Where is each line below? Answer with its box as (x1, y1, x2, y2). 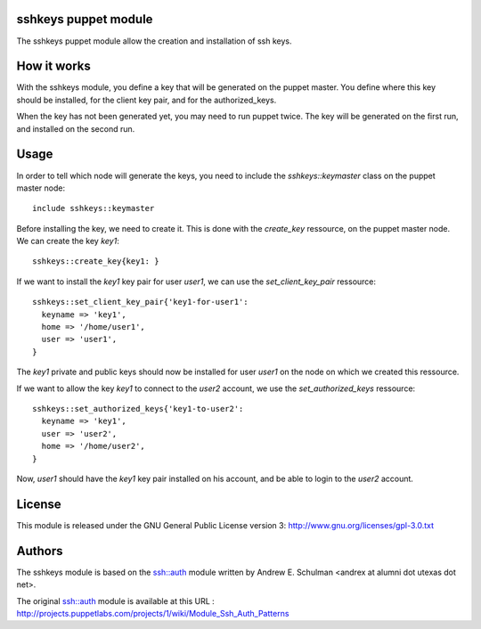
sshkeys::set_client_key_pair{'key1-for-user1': (32, 297, 249, 307)
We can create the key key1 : (16, 236, 119, 247)
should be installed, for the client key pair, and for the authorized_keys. (16, 94, 277, 105)
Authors (16, 543, 63, 559)
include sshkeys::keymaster (32, 203, 155, 214)
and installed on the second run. (16, 123, 135, 134)
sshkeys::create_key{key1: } (32, 257, 159, 266)
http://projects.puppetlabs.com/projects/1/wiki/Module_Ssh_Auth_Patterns (16, 608, 289, 618)
